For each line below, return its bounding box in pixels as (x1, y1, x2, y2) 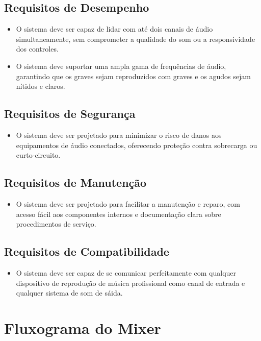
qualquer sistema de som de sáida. (16, 287, 123, 298)
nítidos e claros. (16, 81, 65, 91)
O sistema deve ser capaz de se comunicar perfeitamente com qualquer (16, 267, 237, 278)
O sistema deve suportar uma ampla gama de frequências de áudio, (16, 60, 226, 71)
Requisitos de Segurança (4, 106, 136, 121)
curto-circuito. (16, 150, 61, 160)
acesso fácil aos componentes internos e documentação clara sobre (16, 208, 221, 219)
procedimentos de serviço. (16, 218, 96, 229)
